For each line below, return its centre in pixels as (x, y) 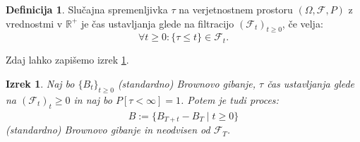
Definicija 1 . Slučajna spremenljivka (87, 9)
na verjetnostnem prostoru (236, 9)
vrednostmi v (34, 23)
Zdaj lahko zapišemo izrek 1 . (67, 60)
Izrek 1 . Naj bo (40, 83)
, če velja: (302, 23)
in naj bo (93, 99)
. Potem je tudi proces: (230, 99)
